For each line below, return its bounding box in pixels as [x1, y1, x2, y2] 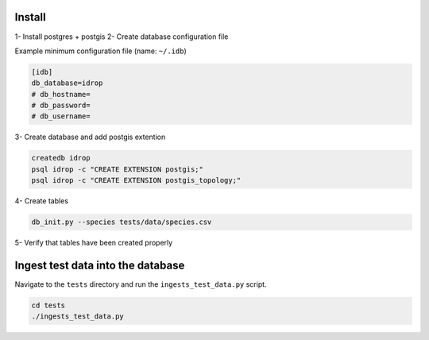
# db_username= [31, 112, 91, 121]
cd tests [31, 301, 66, 310]
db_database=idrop [31, 79, 103, 87]
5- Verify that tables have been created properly [14, 238, 173, 248]
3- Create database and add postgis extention [14, 132, 166, 142]
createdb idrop [31, 153, 91, 163]
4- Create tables [14, 196, 69, 206]
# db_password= [31, 101, 91, 110]
